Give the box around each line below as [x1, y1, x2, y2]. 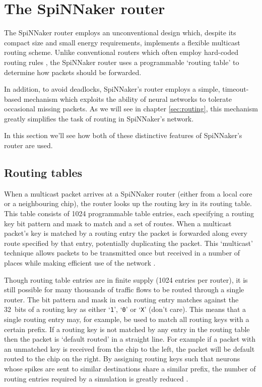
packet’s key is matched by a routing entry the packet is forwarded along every [4, 228, 247, 238]
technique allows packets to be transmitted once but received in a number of [4, 247, 240, 258]
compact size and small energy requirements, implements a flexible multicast [4, 37, 240, 47]
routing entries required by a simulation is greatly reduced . [4, 373, 188, 383]
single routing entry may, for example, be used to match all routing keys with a [4, 314, 249, 325]
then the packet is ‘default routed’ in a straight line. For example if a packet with [4, 334, 256, 344]
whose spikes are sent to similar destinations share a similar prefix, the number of [4, 363, 256, 374]
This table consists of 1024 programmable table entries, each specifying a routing [4, 208, 254, 219]
